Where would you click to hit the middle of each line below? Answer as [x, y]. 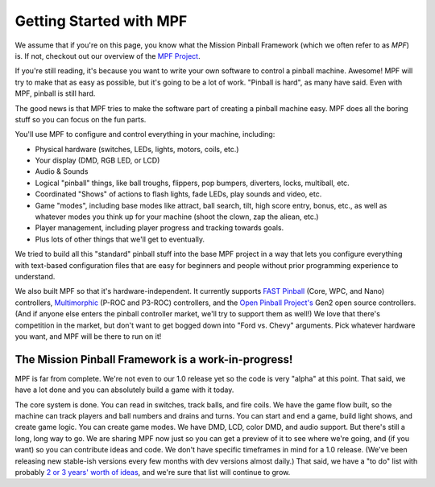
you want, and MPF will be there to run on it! [88, 336]
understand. [35, 276]
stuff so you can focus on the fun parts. [81, 119]
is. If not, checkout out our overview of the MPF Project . [108, 56]
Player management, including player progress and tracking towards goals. [159, 228]
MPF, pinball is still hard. [55, 93]
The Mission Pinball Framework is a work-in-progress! [154, 359]
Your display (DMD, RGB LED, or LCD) [97, 160]
